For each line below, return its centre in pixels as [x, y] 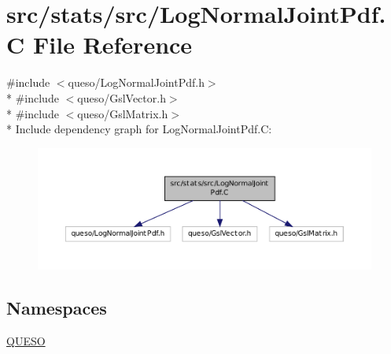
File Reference [113, 45]
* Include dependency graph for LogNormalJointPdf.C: [139, 129]
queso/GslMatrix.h [123, 113]
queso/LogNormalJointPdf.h [136, 82]
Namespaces [57, 308]
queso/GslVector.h [122, 97]
